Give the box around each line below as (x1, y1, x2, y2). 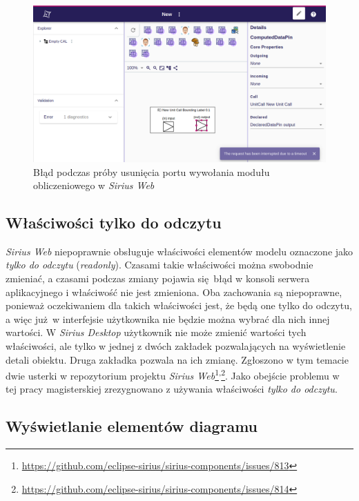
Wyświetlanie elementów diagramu (6, 415, 258, 437)
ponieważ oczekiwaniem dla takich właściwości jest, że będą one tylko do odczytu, (6, 298, 352, 313)
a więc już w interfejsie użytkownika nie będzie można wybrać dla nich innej (6, 311, 330, 326)
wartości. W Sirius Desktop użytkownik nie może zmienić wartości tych (6, 325, 307, 340)
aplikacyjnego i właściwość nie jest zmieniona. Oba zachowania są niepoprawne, (6, 284, 342, 299)
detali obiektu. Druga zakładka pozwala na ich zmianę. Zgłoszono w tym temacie (6, 352, 349, 366)
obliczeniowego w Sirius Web (33, 178, 155, 193)
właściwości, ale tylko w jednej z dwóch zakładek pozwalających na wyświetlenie (6, 339, 346, 353)
